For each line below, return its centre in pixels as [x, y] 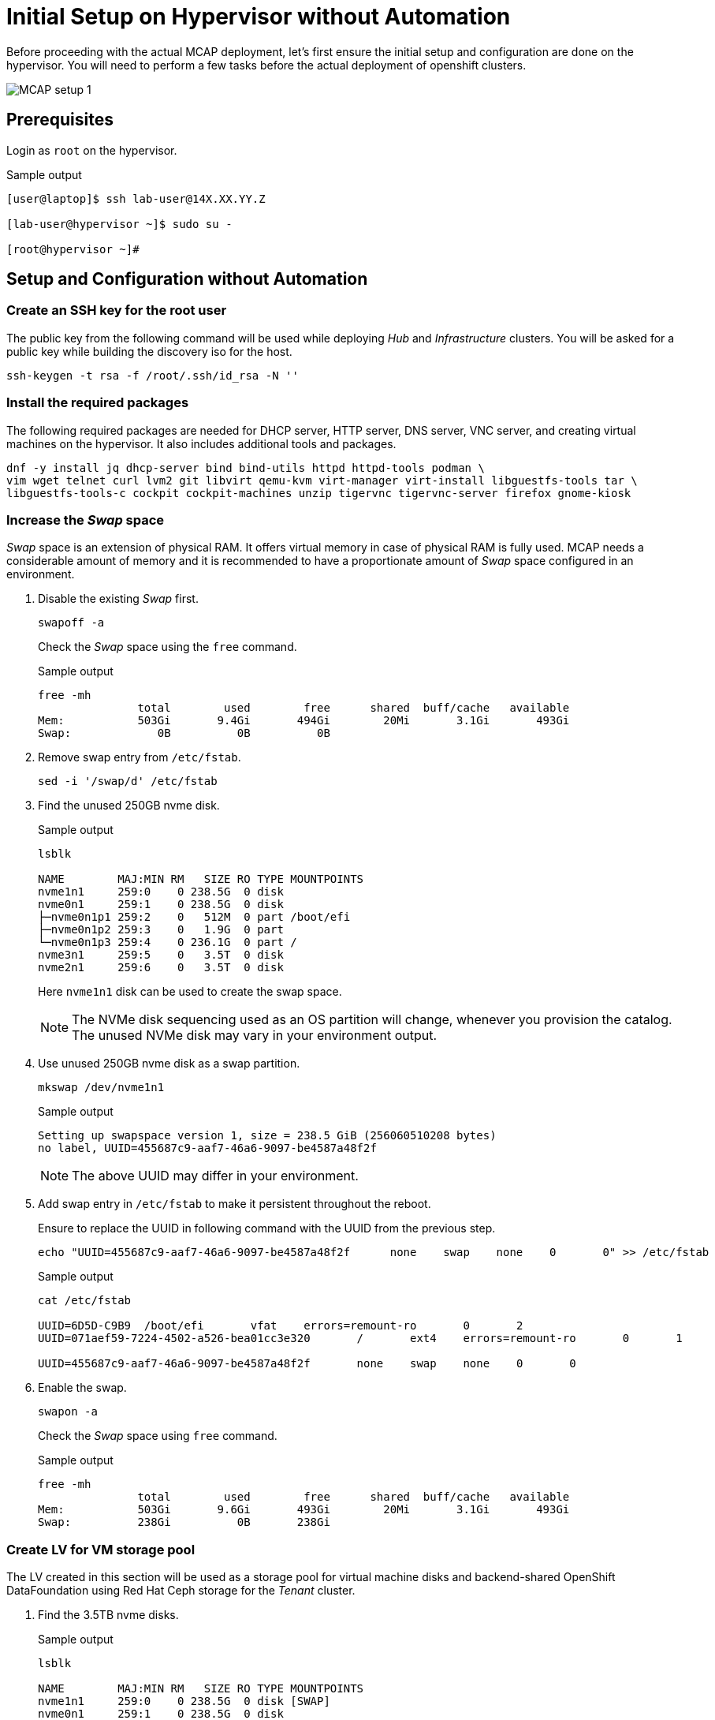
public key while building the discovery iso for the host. [149, 351]
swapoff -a [71, 623]
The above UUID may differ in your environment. [215, 1176]
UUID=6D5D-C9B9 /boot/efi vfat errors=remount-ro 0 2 [281, 1326]
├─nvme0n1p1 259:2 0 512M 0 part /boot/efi [194, 917]
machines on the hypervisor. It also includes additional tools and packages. [201, 443]
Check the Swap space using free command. [158, 1436]
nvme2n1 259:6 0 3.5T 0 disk [161, 968]
